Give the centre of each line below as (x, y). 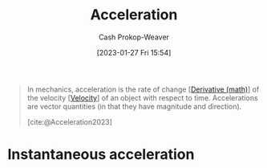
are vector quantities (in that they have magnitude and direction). (134, 106)
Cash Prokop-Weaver (134, 37)
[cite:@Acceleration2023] (70, 121)
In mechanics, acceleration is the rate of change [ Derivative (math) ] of (143, 89)
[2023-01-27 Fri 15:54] (134, 52)
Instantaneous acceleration (101, 155)
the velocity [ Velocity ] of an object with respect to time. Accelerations (142, 97)
